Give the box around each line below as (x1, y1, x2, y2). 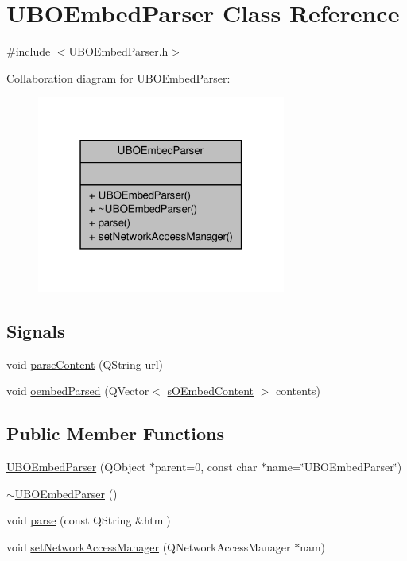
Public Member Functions (6, 421, 224, 446)
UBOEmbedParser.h (68, 43, 169, 60)
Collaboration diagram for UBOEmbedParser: (6, 69, 231, 86)
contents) (275, 382, 321, 399)
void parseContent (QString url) (6, 355, 164, 372)
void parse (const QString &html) (6, 512, 171, 528)
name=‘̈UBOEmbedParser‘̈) (266, 458, 402, 474)
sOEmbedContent (167, 382, 254, 399)
